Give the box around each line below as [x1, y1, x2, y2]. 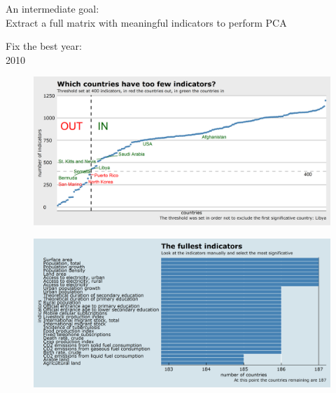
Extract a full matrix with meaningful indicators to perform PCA [6, 15, 287, 29]
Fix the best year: [6, 39, 82, 53]
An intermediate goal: [6, 1, 99, 15]
